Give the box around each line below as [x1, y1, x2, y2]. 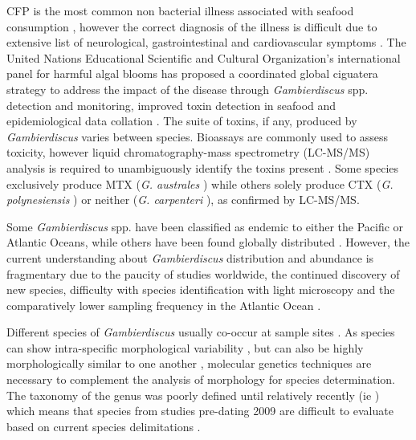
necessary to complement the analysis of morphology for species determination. [6, 371, 395, 388]
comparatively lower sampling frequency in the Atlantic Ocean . [6, 296, 321, 313]
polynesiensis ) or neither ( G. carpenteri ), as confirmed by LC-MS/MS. [6, 191, 360, 208]
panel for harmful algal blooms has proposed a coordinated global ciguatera [6, 65, 378, 82]
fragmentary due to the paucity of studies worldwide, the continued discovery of [6, 265, 400, 282]
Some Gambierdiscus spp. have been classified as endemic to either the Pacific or [6, 218, 404, 234]
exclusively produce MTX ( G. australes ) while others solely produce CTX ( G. [6, 175, 394, 192]
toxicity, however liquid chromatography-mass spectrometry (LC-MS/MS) [6, 144, 370, 161]
